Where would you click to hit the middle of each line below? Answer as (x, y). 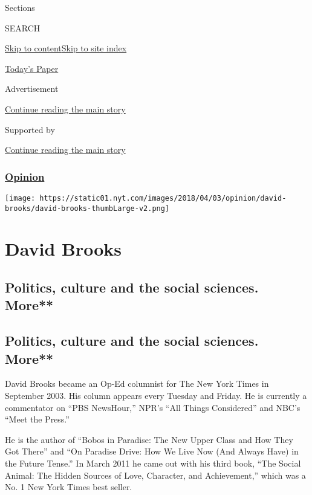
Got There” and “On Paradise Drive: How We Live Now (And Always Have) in (152, 451)
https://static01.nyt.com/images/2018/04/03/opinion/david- (163, 198)
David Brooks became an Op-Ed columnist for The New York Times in (137, 383)
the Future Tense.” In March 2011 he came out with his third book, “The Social (153, 463)
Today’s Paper (32, 68)
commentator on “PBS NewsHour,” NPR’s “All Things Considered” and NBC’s (153, 407)
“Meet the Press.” (37, 419)
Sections (20, 7)
